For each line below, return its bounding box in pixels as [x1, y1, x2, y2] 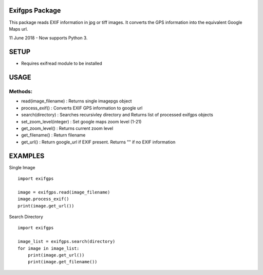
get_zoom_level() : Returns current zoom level [21, 125, 113, 131]
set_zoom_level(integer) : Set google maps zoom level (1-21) [21, 119, 142, 124]
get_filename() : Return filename [21, 132, 86, 138]
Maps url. [9, 26, 28, 32]
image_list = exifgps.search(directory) [18, 239, 115, 244]
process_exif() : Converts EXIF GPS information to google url [21, 105, 143, 111]
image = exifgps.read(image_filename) [18, 189, 111, 195]
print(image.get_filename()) [27, 259, 97, 265]
